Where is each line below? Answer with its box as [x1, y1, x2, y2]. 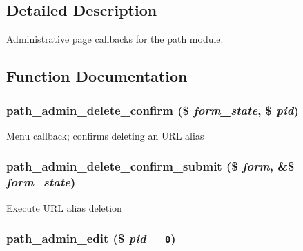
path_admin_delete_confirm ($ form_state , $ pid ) [6, 101, 299, 118]
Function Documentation [6, 65, 188, 87]
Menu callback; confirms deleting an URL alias [6, 128, 204, 142]
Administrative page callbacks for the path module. [6, 32, 224, 46]
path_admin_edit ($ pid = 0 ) [6, 230, 176, 247]
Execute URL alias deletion [6, 200, 122, 215]
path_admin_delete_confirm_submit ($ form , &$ [6, 157, 295, 175]
